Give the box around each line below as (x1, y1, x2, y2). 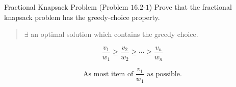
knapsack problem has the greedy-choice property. (4, 11, 160, 22)
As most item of (83, 70, 134, 78)
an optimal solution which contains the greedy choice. (31, 29, 198, 39)
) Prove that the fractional (149, 2, 232, 12)
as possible (147, 70, 180, 78)
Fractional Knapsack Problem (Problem (4, 2, 128, 12)
